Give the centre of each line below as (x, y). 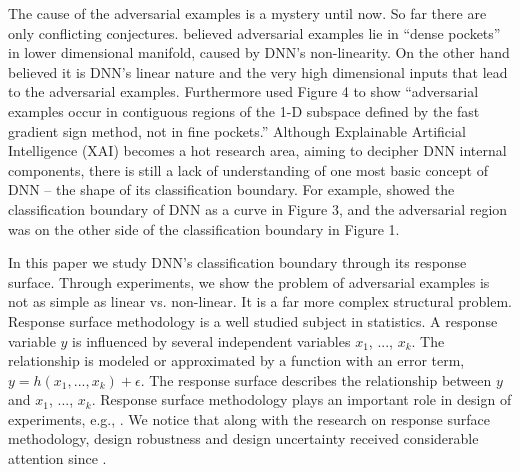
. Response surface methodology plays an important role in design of (301, 399)
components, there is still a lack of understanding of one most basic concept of (248, 169)
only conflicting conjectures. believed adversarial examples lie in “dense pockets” (254, 32)
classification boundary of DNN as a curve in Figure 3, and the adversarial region (258, 208)
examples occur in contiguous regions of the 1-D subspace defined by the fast (244, 110)
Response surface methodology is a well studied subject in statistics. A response (253, 320)
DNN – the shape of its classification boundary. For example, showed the (231, 189)
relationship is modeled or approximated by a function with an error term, (236, 360)
